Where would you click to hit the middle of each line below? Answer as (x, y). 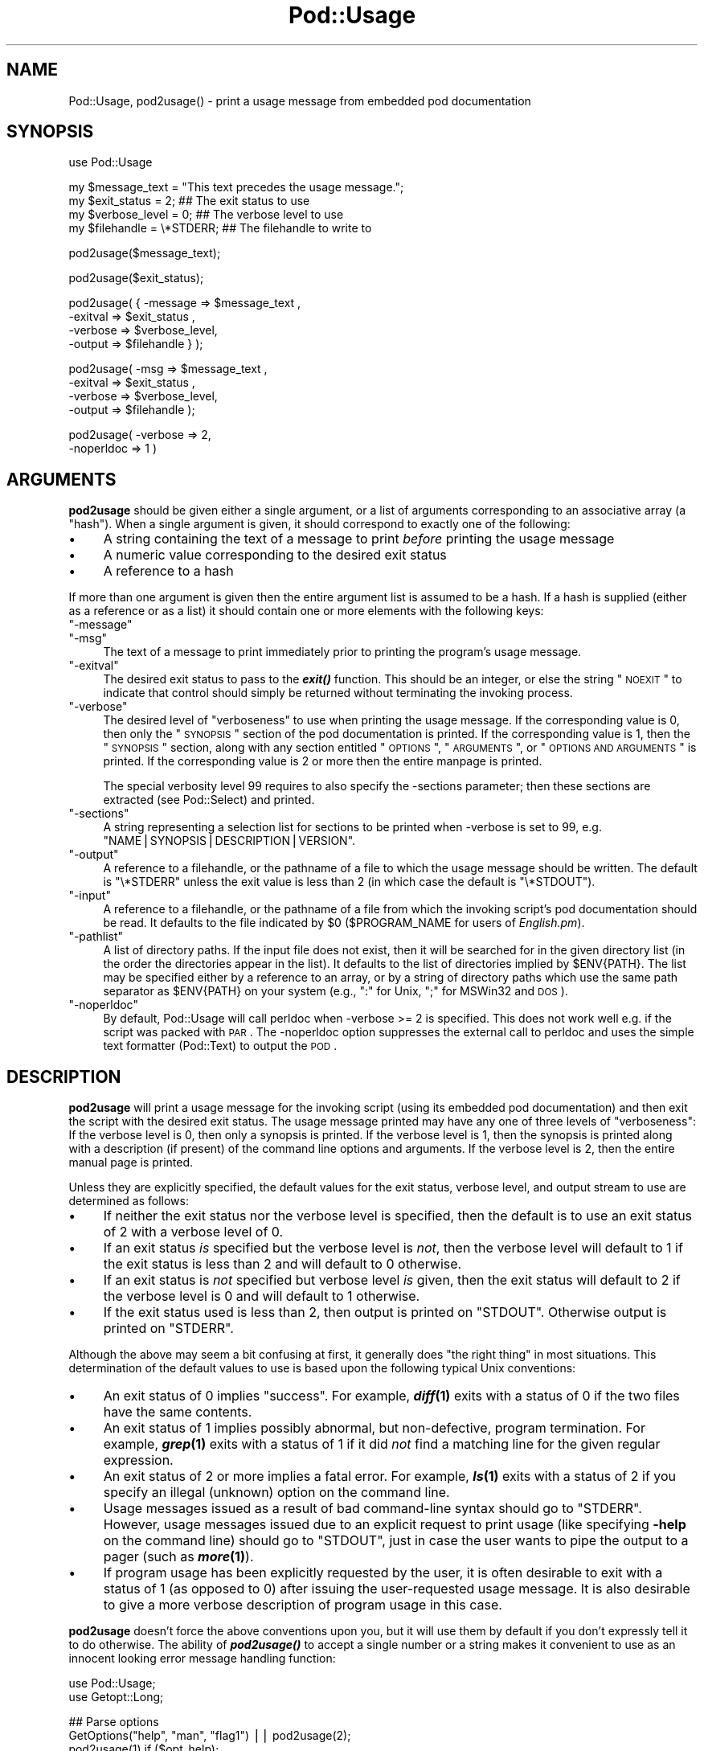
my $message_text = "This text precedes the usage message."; (236, 187)
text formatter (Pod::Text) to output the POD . (220, 1046)
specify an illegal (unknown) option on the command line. (276, 1493)
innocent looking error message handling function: (202, 1659)
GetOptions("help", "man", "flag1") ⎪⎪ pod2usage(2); (210, 1736)
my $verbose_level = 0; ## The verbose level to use (206, 215)
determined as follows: (129, 1201)
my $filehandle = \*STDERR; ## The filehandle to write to (220, 228)
